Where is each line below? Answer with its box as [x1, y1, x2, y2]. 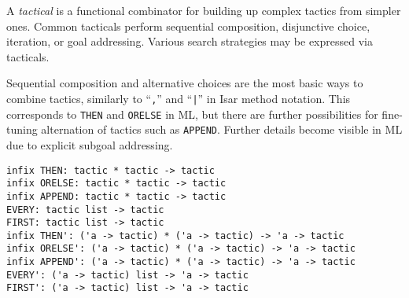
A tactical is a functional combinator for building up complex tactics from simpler [6, 2, 401, 18]
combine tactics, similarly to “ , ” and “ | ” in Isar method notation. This [6, 90, 351, 106]
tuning [6, 121, 38, 138]
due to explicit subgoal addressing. [6, 136, 173, 153]
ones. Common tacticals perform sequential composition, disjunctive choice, [6, 17, 370, 34]
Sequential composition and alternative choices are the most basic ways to [6, 75, 363, 91]
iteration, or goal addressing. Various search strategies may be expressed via [6, 33, 373, 50]
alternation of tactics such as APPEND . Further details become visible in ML [41, 121, 403, 138]
